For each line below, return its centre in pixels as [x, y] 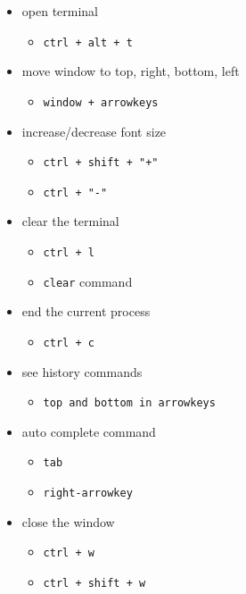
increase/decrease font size [94, 131]
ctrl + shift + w [94, 583]
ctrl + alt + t [88, 42]
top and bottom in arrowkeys [129, 403]
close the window [68, 521]
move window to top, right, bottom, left [131, 71]
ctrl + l [69, 253]
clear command [88, 281]
